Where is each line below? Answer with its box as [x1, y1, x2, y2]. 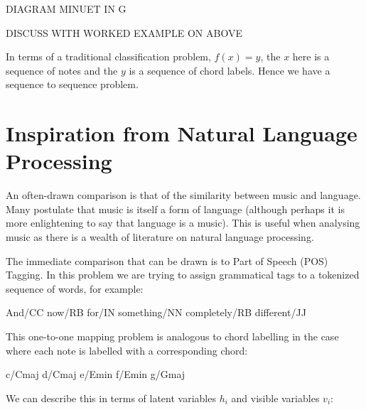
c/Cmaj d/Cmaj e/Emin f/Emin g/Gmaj [6, 367, 185, 382]
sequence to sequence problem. [6, 77, 139, 92]
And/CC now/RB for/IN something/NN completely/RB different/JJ [6, 305, 306, 320]
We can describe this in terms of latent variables [6, 390, 216, 405]
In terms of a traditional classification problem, [6, 49, 211, 64]
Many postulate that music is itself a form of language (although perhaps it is [6, 201, 345, 216]
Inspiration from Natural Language [6, 119, 357, 148]
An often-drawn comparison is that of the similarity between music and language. [6, 188, 361, 203]
